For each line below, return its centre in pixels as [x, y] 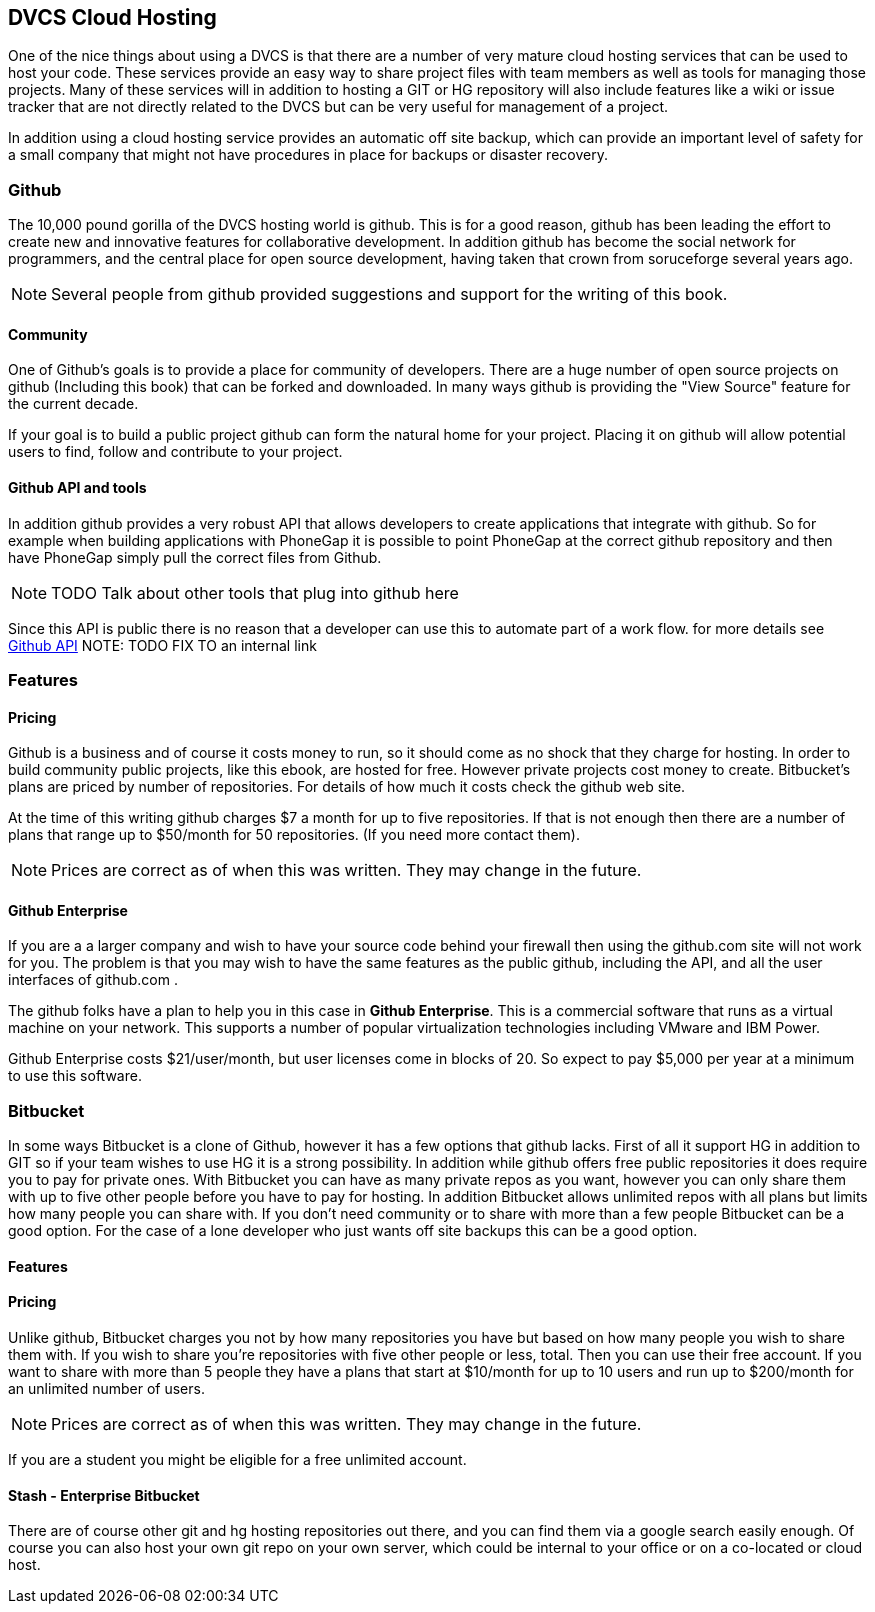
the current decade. [73, 404]
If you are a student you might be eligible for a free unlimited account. [237, 1459]
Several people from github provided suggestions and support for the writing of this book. [389, 294]
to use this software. [75, 1076]
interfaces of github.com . [93, 980]
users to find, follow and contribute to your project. [175, 452]
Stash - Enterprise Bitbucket [104, 1495]
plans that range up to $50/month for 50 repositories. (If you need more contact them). [294, 835]
